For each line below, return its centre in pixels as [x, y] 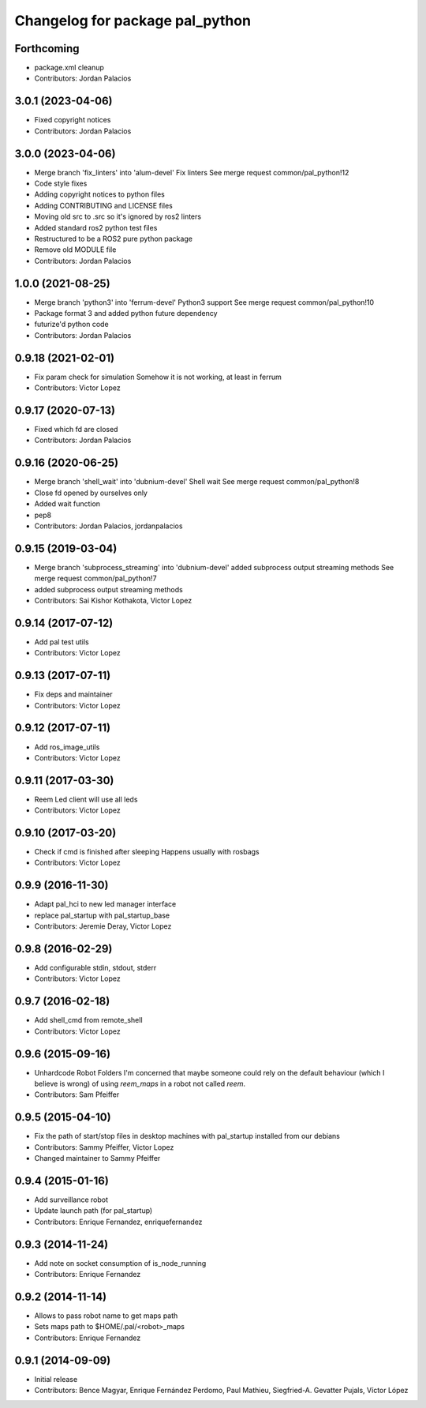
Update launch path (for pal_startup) [93, 1211]
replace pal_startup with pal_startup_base [102, 915]
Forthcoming [47, 49]
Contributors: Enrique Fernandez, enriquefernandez [118, 1222]
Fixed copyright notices [73, 120]
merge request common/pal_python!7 [95, 578]
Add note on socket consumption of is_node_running [120, 1263]
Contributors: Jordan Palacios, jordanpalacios [108, 526]
